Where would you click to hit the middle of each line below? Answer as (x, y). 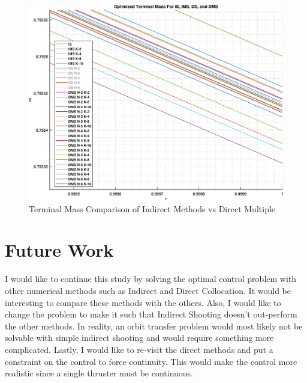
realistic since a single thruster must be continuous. (99, 373)
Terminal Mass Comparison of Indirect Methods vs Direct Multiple (152, 208)
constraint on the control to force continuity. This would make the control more (151, 361)
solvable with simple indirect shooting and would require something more (139, 338)
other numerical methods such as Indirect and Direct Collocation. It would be (148, 290)
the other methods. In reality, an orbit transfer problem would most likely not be (154, 326)
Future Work (59, 250)
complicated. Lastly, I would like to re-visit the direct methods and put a (139, 349)
